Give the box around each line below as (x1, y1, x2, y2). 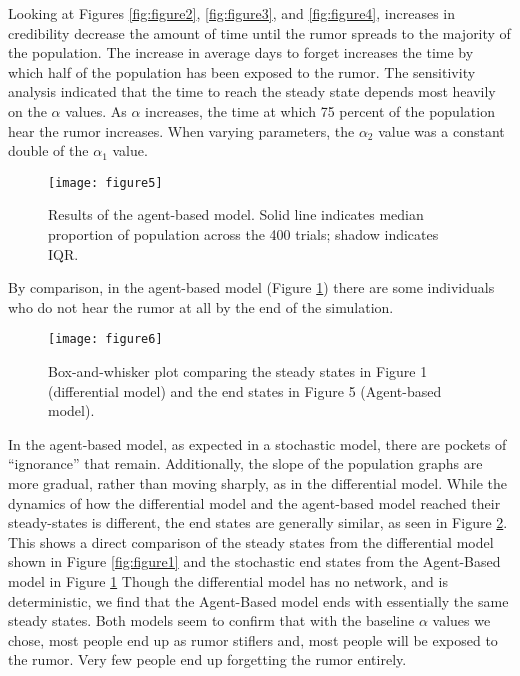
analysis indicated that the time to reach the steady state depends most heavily (8, 81, 496, 102)
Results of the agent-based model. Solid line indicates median (48, 204, 424, 225)
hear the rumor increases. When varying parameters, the (8, 120, 355, 141)
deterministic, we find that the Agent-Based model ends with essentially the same (8, 590, 509, 611)
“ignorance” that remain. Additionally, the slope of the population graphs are (8, 453, 483, 474)
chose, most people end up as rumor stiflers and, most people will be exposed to (8, 629, 498, 650)
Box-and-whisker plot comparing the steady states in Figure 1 (48, 361, 428, 382)
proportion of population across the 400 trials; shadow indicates (48, 224, 439, 244)
